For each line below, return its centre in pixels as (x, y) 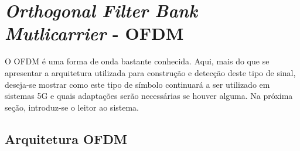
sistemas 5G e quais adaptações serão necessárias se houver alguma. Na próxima (149, 96)
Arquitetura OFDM (66, 138)
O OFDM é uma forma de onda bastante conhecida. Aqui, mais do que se (137, 61)
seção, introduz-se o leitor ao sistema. (72, 107)
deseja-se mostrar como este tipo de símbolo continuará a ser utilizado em (137, 84)
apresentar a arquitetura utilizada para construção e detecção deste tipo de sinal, (150, 72)
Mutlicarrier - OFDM (94, 33)
